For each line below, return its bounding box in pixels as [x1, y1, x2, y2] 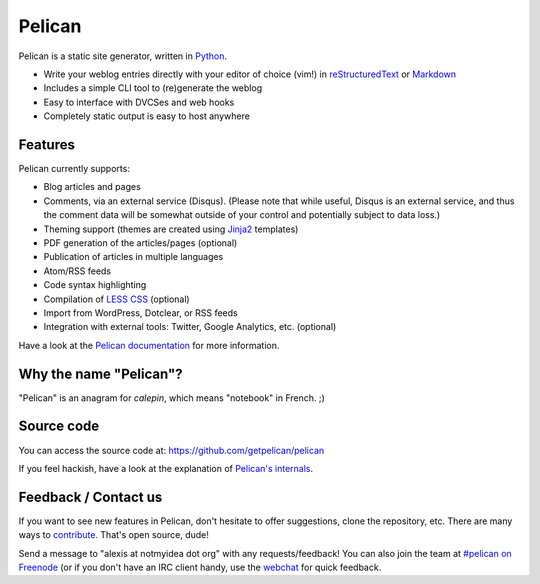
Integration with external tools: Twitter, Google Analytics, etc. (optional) [43, 321, 337, 333]
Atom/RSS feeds [43, 265, 112, 277]
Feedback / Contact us [18, 488, 163, 505]
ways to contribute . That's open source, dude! [18, 529, 210, 541]
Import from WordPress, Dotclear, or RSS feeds [43, 306, 239, 319]
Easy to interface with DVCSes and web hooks [43, 96, 235, 108]
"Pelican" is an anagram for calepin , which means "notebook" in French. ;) [18, 391, 325, 404]
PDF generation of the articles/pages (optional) [43, 236, 238, 249]
